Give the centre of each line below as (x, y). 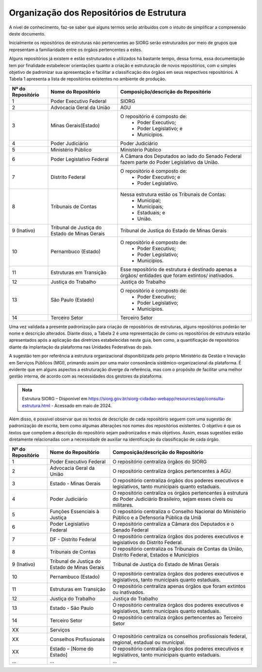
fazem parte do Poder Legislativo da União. (170, 162)
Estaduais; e (151, 212)
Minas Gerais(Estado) (75, 125)
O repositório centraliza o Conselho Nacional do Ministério (179, 511)
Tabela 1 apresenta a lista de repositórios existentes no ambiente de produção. (88, 79)
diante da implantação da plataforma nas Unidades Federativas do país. (81, 347)
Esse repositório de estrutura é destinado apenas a (179, 269)
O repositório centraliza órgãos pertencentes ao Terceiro (177, 617)
